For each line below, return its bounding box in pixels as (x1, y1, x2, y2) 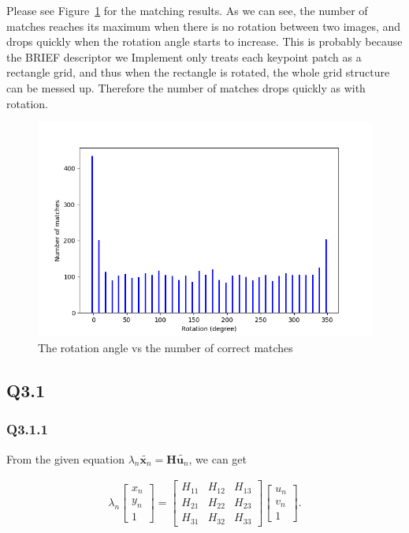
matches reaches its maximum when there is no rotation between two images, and (6, 17, 401, 34)
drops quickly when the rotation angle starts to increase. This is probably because (6, 33, 403, 50)
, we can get (188, 450, 247, 467)
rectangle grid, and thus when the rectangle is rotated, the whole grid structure (6, 64, 390, 81)
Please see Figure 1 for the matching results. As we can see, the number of (6, 2, 368, 18)
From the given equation (6, 450, 125, 467)
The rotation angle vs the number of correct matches (38, 340, 293, 356)
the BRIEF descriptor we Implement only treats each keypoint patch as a (6, 48, 362, 65)
